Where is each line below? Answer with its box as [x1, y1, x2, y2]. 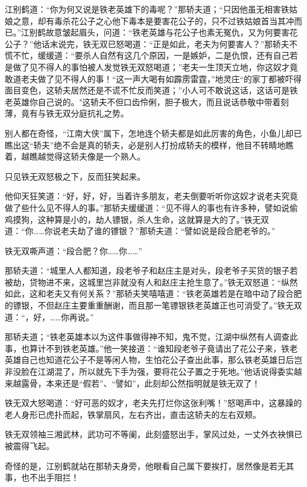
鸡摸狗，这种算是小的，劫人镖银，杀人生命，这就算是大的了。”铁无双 [5, 213, 269, 225]
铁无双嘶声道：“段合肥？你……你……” [5, 244, 142, 257]
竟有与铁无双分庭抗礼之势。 [21, 107, 129, 119]
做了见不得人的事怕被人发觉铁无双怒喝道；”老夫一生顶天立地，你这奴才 [12, 60, 290, 73]
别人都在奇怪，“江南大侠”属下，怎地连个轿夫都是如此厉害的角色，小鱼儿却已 [5, 126, 302, 139]
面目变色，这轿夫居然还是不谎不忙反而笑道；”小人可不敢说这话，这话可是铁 [5, 84, 298, 96]
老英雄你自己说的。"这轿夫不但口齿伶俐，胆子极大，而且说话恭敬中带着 [5, 95, 281, 108]
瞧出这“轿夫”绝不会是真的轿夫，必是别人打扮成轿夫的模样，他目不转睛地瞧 [5, 138, 294, 151]
